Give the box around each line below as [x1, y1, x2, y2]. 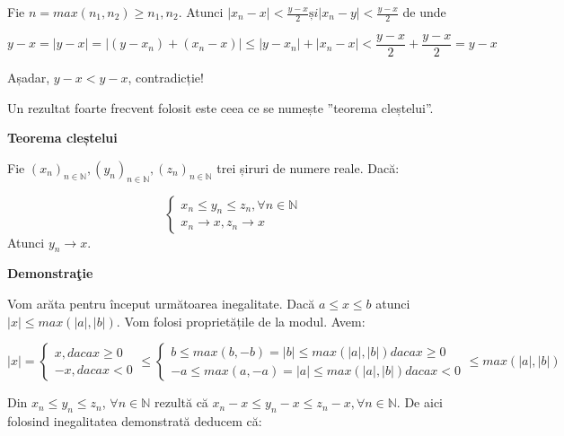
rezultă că [154, 393, 208, 412]
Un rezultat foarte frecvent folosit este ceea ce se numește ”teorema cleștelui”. [7, 98, 434, 117]
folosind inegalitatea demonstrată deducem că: [7, 412, 262, 431]
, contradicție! [128, 68, 204, 87]
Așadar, [7, 68, 50, 87]
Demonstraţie [7, 264, 93, 283]
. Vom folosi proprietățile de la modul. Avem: [116, 311, 366, 330]
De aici [404, 393, 444, 412]
